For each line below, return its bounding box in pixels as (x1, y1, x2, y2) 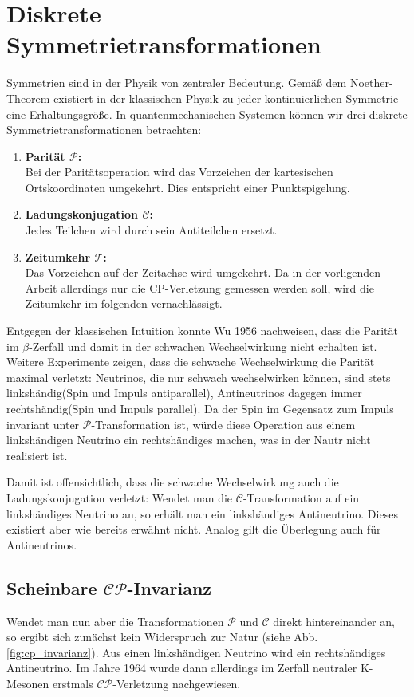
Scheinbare (6, 575, 97, 600)
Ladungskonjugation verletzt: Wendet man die (6, 489, 233, 506)
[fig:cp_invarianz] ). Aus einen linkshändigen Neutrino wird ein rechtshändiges (6, 644, 386, 660)
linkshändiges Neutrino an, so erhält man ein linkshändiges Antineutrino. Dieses (6, 505, 398, 522)
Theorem (6, 89, 50, 106)
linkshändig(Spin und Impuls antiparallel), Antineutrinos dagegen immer (6, 384, 362, 401)
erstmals (53, 675, 93, 691)
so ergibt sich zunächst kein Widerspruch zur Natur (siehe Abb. (6, 628, 318, 645)
